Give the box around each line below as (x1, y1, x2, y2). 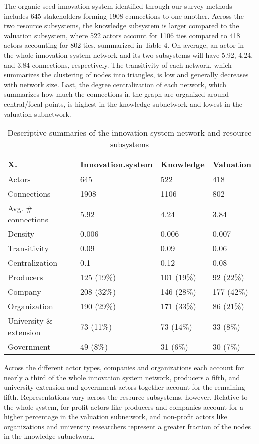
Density (8, 228, 35, 240)
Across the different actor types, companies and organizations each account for (4, 362, 244, 373)
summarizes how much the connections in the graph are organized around (4, 89, 229, 99)
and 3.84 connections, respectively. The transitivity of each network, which (4, 59, 232, 70)
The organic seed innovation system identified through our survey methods (4, 1, 232, 11)
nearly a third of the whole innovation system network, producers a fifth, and (4, 372, 240, 382)
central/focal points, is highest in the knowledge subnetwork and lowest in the (4, 98, 243, 109)
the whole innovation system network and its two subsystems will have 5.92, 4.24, (4, 49, 253, 60)
